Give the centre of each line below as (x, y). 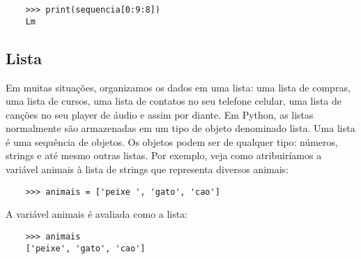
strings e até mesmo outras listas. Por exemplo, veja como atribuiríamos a (164, 155)
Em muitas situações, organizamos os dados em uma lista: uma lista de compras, (178, 87)
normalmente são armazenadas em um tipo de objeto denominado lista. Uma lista (180, 128)
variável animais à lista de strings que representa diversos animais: (147, 169)
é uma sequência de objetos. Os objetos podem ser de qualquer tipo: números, (172, 141)
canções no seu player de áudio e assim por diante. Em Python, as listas (160, 114)
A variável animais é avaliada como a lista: (97, 214)
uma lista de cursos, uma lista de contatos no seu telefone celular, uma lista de (174, 101)
